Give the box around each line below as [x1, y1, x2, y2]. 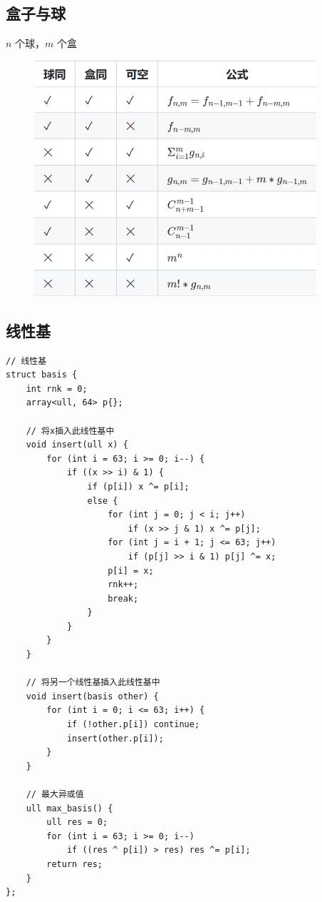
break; [108, 593, 139, 604]
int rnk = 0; [26, 383, 88, 394]
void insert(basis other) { [26, 691, 159, 701]
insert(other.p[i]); [66, 733, 164, 744]
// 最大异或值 [26, 789, 84, 799]
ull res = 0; [46, 817, 108, 828]
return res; [46, 858, 103, 869]
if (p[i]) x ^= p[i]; [87, 481, 189, 492]
